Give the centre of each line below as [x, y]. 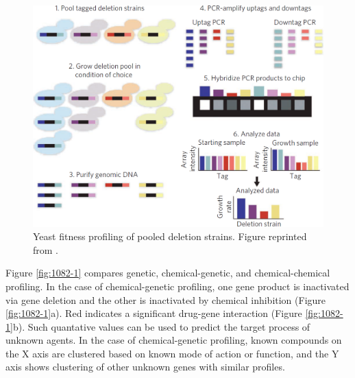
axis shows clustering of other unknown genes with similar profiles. [145, 367]
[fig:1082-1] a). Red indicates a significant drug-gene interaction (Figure [154, 313]
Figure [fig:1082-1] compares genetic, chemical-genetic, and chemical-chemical [168, 273]
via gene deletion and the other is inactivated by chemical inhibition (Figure [166, 299]
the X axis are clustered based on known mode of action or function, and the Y [172, 353]
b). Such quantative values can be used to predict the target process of [161, 326]
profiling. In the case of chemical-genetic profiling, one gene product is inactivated [177, 286]
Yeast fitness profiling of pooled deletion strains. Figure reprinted [170, 236]
